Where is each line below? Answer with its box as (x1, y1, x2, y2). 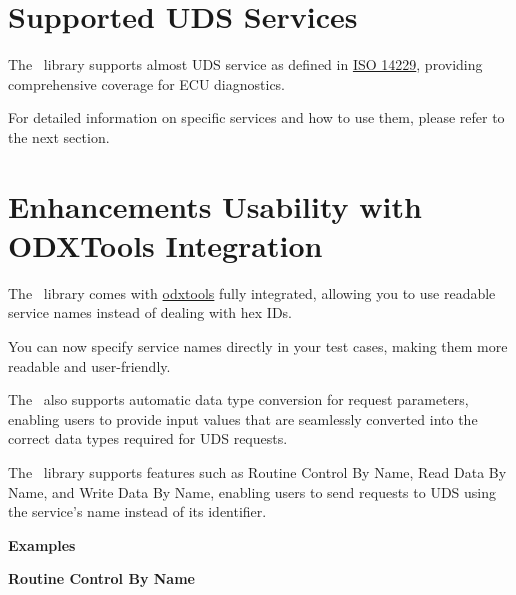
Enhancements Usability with (8, 185, 422, 226)
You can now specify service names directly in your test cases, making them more (8, 336, 508, 356)
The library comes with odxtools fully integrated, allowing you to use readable (8, 282, 496, 303)
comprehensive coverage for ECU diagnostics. (8, 73, 286, 94)
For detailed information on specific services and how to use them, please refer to (8, 107, 505, 128)
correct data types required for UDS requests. (8, 428, 288, 449)
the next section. (8, 126, 110, 147)
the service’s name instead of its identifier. (8, 501, 267, 522)
